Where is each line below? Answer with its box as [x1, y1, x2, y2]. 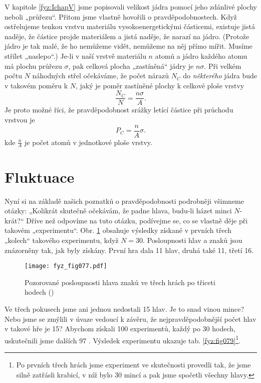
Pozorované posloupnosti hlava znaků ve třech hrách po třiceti [25, 277, 215, 287]
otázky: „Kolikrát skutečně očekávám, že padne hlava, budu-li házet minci [5, 205, 232, 216]
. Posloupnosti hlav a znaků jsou [143, 234, 242, 245]
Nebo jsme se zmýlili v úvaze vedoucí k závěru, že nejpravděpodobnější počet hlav [5, 313, 256, 324]
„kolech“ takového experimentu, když [5, 234, 119, 245]
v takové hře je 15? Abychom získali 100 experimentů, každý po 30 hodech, [5, 323, 235, 334]
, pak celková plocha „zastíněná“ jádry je [68, 60, 194, 71]
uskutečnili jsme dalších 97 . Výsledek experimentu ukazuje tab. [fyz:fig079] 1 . [5, 333, 240, 345]
